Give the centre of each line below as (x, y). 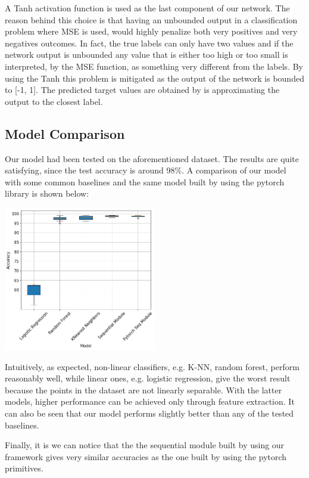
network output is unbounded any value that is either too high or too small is (146, 55)
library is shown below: (47, 193)
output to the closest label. (54, 101)
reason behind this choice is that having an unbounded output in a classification (151, 19)
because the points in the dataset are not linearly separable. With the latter (143, 389)
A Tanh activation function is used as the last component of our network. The (147, 8)
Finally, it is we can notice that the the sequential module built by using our (145, 445)
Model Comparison (65, 133)
